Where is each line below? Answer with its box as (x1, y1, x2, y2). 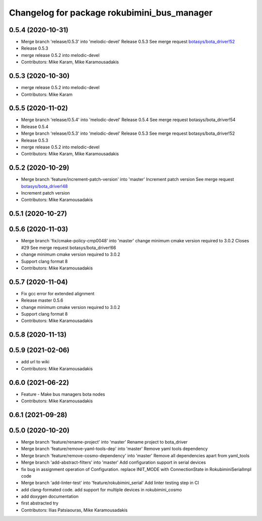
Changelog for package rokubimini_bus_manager (9, 7, 213, 18)
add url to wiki (21, 359, 49, 365)
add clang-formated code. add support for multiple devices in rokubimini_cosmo (21, 486, 182, 492)
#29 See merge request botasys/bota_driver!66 (21, 245, 116, 251)
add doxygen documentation (21, 494, 79, 500)
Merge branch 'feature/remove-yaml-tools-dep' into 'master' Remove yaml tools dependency (21, 446, 208, 452)
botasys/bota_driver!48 (21, 183, 68, 189)
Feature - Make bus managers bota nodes (21, 391, 105, 397)
